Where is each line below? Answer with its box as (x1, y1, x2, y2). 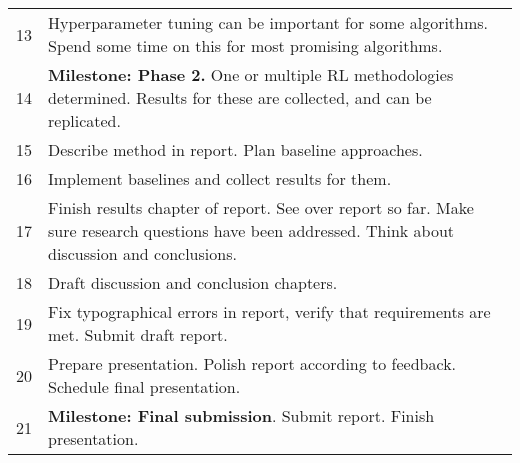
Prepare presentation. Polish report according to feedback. (48, 352, 457, 375)
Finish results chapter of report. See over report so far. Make (48, 196, 474, 219)
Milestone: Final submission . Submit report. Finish (48, 404, 435, 427)
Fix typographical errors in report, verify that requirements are (48, 300, 491, 323)
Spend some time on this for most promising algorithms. (48, 34, 443, 57)
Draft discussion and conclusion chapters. (48, 271, 338, 294)
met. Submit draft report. (48, 323, 228, 346)
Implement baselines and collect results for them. (48, 167, 392, 190)
